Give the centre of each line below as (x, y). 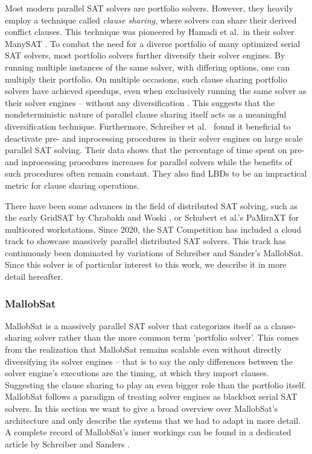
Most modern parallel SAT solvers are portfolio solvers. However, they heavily (149, 8)
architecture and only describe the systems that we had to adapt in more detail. (153, 420)
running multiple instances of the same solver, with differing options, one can (148, 67)
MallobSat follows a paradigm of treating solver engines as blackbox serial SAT (151, 396)
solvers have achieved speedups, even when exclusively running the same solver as (156, 91)
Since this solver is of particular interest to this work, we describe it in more (146, 264)
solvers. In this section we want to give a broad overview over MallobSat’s (142, 408)
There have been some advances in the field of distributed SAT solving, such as (151, 205)
